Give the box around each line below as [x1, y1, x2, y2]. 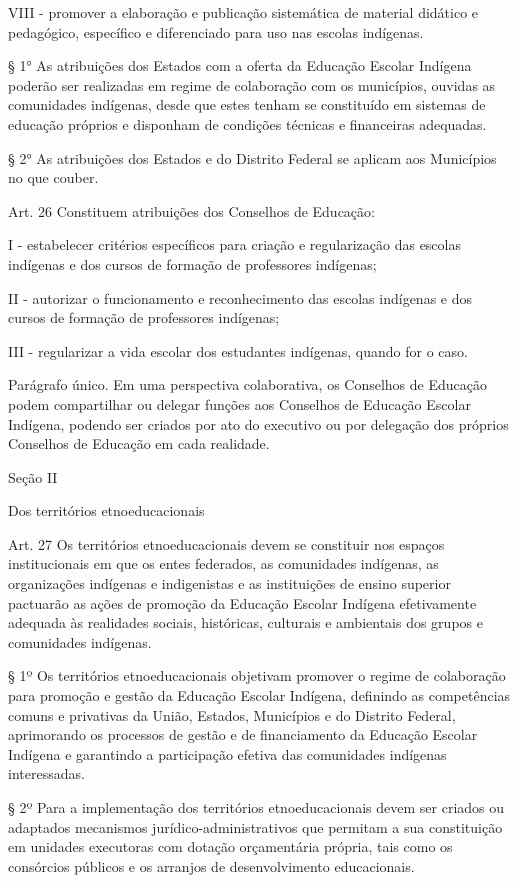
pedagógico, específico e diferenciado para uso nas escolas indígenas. [8, 21, 424, 42]
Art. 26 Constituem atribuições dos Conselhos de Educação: [8, 200, 375, 221]
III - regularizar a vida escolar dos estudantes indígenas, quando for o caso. [8, 340, 468, 361]
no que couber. [8, 167, 99, 188]
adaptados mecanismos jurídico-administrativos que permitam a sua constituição [8, 816, 503, 837]
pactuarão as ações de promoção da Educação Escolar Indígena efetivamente [8, 592, 477, 613]
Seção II [8, 466, 58, 487]
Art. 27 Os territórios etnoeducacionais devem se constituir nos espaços [8, 533, 445, 554]
